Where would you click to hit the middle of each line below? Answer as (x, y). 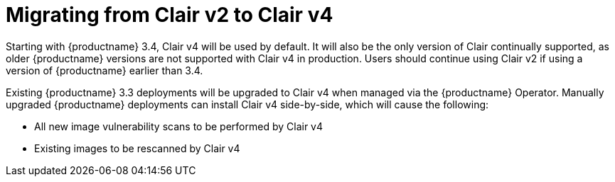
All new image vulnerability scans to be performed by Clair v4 (178, 126)
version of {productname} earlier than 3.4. (105, 70)
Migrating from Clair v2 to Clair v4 (170, 15)
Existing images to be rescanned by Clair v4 (137, 148)
